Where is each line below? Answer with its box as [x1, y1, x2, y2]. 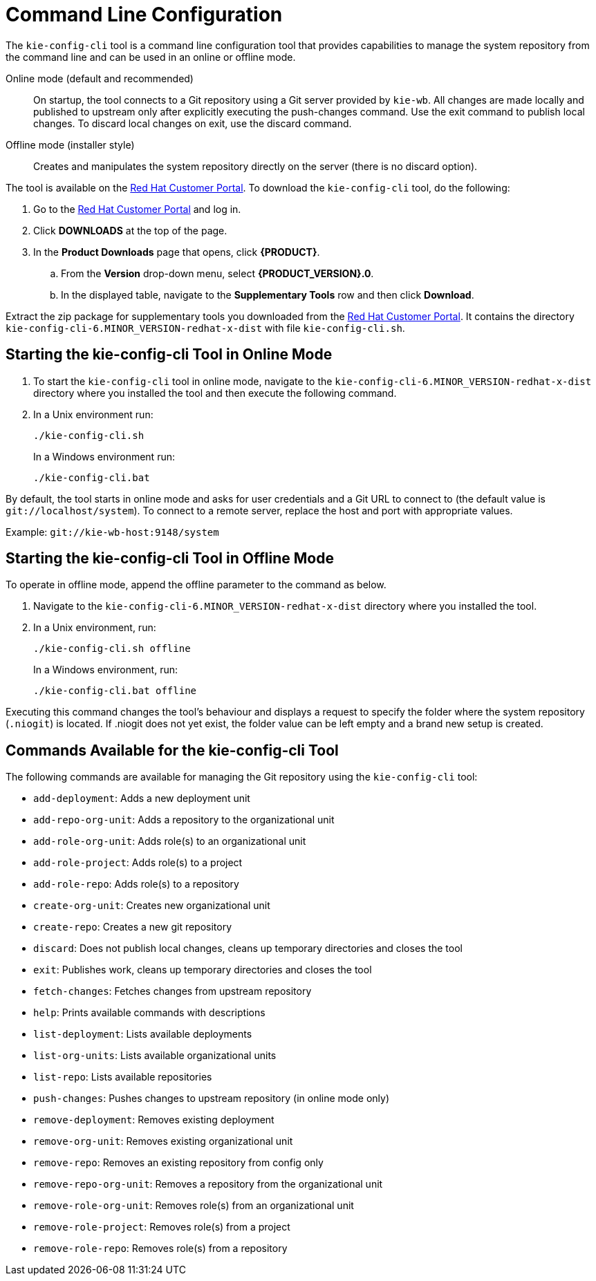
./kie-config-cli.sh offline [33, 643, 191, 655]
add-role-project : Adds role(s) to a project [33, 857, 243, 869]
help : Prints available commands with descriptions [33, 1007, 266, 1019]
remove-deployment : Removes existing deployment [33, 1114, 274, 1126]
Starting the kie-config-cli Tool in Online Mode [6, 346, 333, 364]
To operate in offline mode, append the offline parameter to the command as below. [6, 579, 387, 591]
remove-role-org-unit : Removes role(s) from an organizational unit [33, 1199, 354, 1212]
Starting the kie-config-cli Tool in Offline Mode [6, 550, 334, 568]
